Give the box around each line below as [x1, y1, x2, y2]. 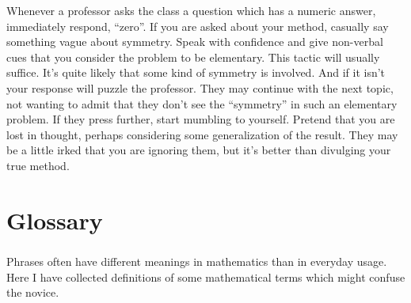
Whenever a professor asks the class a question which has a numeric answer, [6, 2, 376, 18]
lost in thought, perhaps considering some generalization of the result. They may [6, 126, 398, 142]
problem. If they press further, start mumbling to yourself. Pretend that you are [6, 111, 395, 127]
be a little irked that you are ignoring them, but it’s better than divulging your [6, 142, 391, 158]
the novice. [6, 284, 59, 301]
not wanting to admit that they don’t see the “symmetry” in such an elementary [6, 95, 398, 112]
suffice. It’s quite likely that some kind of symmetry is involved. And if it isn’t [6, 64, 386, 81]
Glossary [6, 203, 103, 236]
